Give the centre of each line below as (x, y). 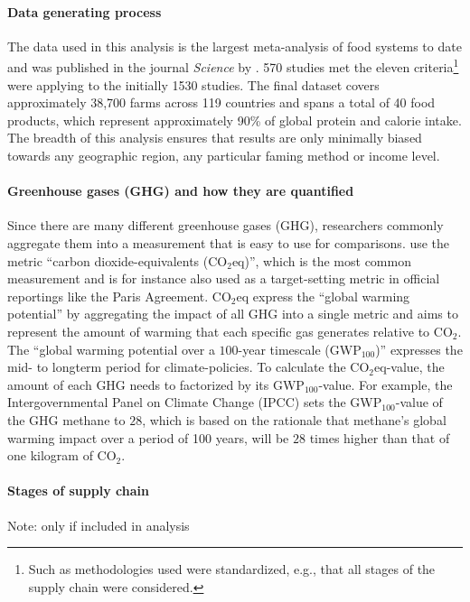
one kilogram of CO (62, 455)
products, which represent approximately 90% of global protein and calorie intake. (235, 120)
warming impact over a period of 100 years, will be (148, 437)
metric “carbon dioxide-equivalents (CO (117, 260)
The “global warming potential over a (111, 349)
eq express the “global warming (323, 296)
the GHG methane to (66, 419)
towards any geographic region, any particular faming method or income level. (224, 156)
